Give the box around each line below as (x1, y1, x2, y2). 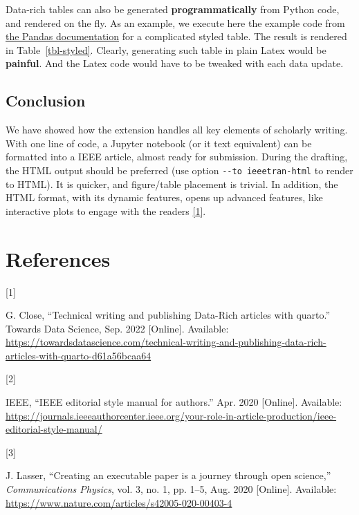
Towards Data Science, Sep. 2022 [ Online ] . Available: (6, 321, 229, 335)
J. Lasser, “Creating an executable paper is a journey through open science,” (6, 468, 331, 483)
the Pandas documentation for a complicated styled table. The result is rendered (6, 29, 347, 44)
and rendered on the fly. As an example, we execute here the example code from (6, 15, 345, 30)
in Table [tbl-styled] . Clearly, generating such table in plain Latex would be (6, 42, 326, 57)
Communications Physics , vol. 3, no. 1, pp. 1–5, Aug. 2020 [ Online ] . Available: (6, 482, 337, 496)
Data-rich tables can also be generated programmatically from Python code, (6, 2, 340, 16)
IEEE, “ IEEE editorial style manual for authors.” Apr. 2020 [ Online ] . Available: (6, 395, 342, 409)
